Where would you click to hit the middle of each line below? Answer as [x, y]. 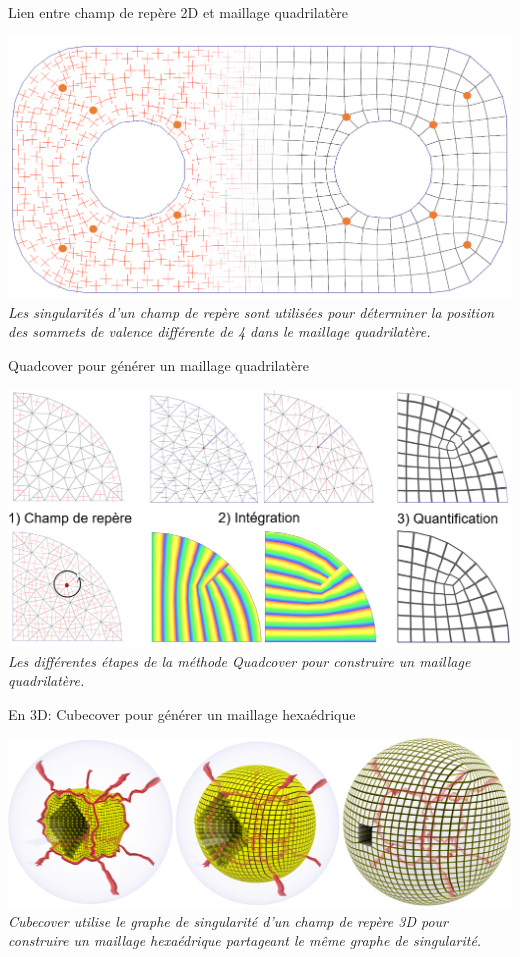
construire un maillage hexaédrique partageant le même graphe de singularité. [245, 940]
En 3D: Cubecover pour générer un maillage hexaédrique [182, 713]
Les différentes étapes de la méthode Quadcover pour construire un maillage [239, 660]
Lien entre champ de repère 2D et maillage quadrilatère [178, 12]
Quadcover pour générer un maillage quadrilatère [158, 364]
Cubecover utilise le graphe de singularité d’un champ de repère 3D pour [228, 920]
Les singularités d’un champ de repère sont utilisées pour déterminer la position [251, 311]
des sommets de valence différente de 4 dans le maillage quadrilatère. [219, 331]
